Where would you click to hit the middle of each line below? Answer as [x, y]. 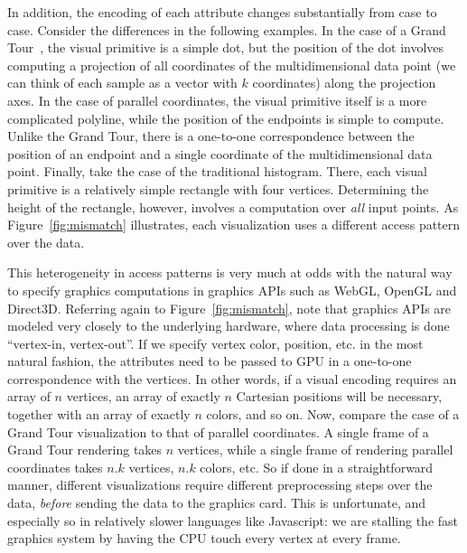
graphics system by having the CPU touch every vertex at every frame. [204, 538]
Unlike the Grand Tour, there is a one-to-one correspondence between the [211, 136]
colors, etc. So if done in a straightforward [317, 467]
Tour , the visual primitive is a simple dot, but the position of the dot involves [226, 47]
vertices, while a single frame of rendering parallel [315, 450]
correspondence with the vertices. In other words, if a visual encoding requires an [232, 378]
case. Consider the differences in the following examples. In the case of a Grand [227, 29]
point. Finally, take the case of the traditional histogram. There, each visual [217, 171]
